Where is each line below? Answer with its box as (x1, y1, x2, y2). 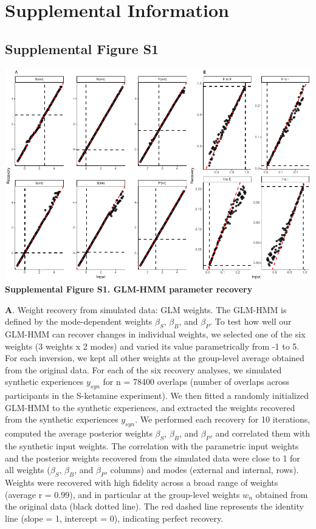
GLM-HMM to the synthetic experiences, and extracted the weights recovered (5, 401, 295, 413)
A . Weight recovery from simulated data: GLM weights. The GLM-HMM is (5, 303, 287, 316)
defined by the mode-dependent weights (5, 315, 153, 328)
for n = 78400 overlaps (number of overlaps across (103, 375, 290, 388)
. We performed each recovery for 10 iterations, (135, 413, 311, 426)
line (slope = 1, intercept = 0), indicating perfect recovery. (5, 511, 224, 524)
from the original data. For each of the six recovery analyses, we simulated (5, 363, 282, 376)
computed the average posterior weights (5, 427, 153, 440)
